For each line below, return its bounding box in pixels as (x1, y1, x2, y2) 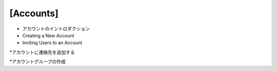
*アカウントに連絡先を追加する (9, 49, 75, 55)
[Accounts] (9, 8, 59, 19)
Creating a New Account (22, 32, 74, 38)
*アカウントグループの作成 (9, 59, 66, 65)
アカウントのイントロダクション (22, 26, 90, 32)
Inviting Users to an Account (22, 40, 83, 46)
